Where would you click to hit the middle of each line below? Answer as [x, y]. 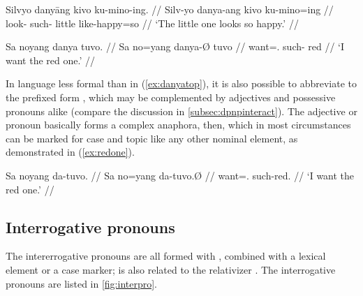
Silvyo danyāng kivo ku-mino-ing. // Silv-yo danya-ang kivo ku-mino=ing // [170, 9]
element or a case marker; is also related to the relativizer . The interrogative [171, 269]
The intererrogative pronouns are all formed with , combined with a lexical [166, 256]
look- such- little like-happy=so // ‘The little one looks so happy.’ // [152, 23]
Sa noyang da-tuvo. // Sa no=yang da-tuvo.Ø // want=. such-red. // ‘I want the [180, 175]
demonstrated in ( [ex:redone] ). [70, 152]
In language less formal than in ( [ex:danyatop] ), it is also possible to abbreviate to [181, 83]
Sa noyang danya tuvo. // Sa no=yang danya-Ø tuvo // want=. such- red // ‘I [175, 46]
